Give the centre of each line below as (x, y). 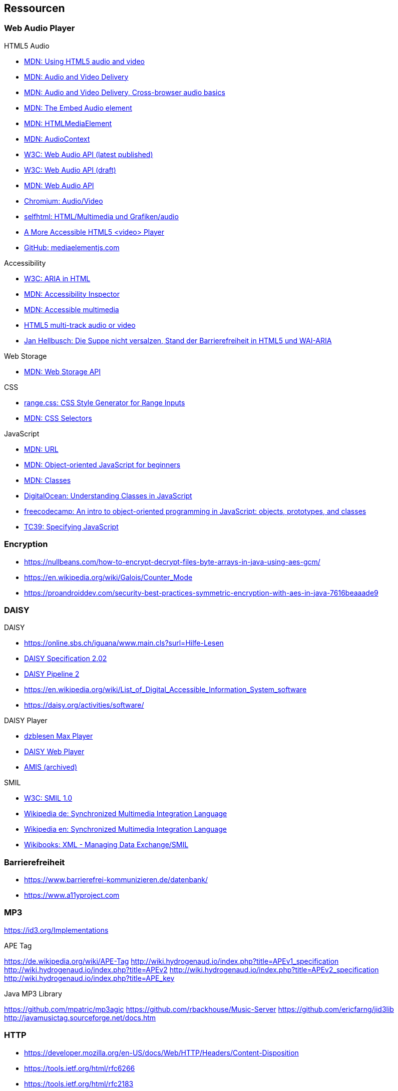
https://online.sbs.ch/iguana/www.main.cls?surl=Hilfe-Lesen (124, 643)
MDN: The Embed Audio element (78, 108)
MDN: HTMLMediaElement (68, 123)
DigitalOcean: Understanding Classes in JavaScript (108, 495)
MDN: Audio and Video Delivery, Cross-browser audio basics (125, 92)
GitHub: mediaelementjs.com (72, 247)
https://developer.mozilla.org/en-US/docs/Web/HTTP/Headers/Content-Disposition (161, 1052)
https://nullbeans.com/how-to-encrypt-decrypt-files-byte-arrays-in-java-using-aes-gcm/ (172, 562)
